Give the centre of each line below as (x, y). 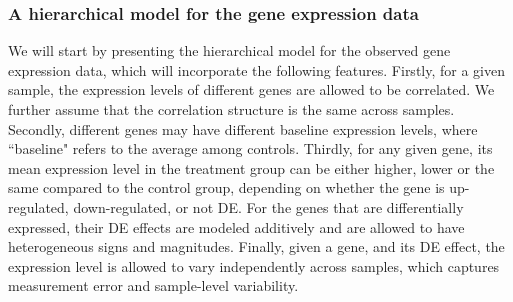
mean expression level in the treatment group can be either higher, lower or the (251, 167)
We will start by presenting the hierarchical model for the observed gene (229, 50)
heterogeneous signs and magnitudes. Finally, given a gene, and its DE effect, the (256, 246)
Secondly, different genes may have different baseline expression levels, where (243, 128)
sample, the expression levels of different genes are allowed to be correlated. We (251, 89)
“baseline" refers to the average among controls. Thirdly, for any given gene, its (250, 148)
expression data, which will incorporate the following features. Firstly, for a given (256, 69)
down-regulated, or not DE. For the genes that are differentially (268, 206)
